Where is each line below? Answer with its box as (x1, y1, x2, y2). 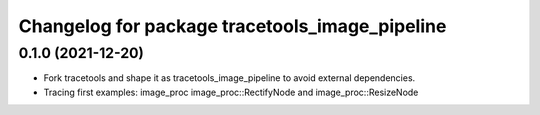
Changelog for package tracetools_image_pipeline (18, 15, 447, 37)
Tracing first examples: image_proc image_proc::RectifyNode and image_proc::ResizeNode (43, 86, 419, 98)
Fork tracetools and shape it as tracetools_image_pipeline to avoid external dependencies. (43, 72, 416, 84)
